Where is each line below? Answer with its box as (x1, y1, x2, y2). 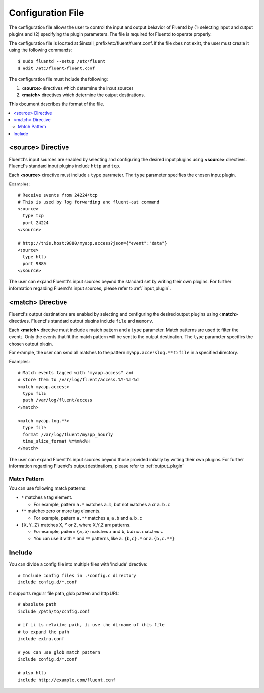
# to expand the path (18, 629, 69, 635)
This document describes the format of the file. (9, 101, 105, 107)
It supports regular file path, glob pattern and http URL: (9, 590, 120, 596)
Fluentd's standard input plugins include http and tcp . (9, 163, 121, 169)
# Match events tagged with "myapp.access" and (18, 370, 134, 375)
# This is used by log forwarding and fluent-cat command (18, 199, 160, 205)
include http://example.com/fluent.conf (18, 677, 116, 683)
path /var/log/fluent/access (22, 397, 93, 403)
